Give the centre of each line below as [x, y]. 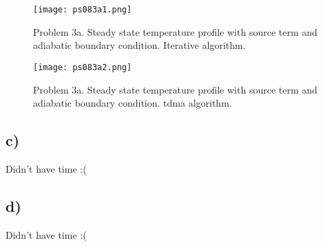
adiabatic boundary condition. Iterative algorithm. [139, 45]
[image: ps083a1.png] [83, 10]
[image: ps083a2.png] [83, 67]
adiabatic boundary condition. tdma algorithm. [133, 103]
